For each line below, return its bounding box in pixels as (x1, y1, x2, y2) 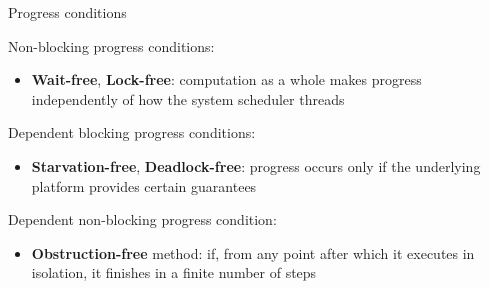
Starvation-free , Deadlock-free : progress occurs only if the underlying (31, 155, 481, 176)
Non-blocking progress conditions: (8, 35, 215, 56)
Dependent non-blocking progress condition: (8, 209, 277, 230)
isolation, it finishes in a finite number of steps (31, 262, 317, 283)
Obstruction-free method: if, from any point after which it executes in (31, 242, 475, 263)
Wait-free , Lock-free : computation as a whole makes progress (31, 69, 422, 90)
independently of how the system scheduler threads (31, 88, 345, 109)
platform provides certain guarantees (31, 175, 257, 196)
